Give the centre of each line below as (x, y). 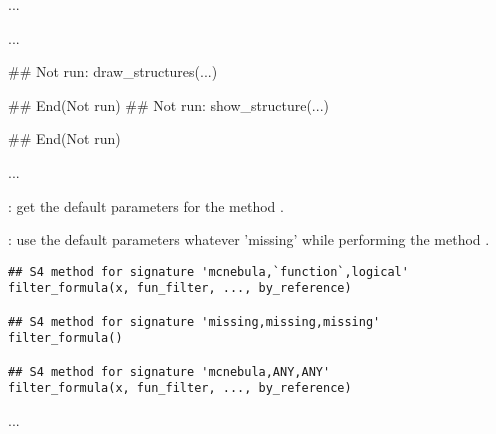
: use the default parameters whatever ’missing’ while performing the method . (249, 239)
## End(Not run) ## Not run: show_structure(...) (168, 104)
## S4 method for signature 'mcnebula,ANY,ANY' (169, 371)
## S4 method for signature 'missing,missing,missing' (194, 321)
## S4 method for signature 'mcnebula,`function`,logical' (208, 271)
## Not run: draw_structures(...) (113, 71)
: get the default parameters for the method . (146, 205)
